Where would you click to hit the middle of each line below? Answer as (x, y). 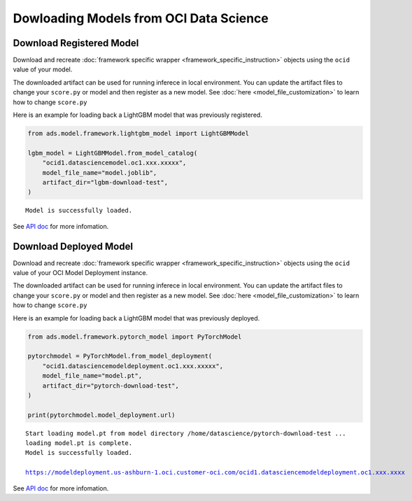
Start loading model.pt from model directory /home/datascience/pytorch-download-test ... (186, 433)
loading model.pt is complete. (79, 443)
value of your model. (43, 69)
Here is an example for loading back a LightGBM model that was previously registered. (137, 115)
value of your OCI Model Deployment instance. (80, 273)
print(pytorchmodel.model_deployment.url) (101, 415)
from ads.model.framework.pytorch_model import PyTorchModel (135, 337)
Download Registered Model (76, 43)
